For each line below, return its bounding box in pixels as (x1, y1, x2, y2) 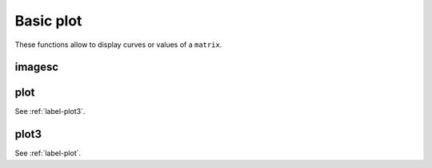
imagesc (14, 61, 59, 74)
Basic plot (14, 12, 82, 29)
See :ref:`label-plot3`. (14, 107, 86, 116)
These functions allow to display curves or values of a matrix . (14, 40, 222, 49)
